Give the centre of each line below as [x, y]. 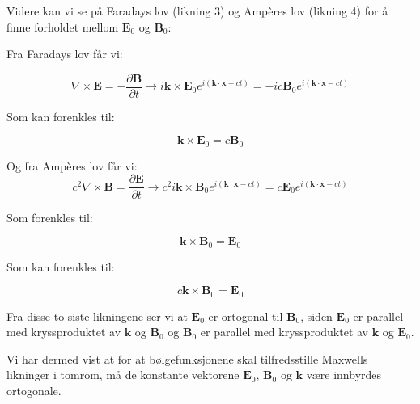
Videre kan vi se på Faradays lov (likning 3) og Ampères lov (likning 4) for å [197, 11]
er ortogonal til [246, 316]
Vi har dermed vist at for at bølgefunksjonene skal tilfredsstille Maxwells [187, 358]
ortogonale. [34, 391]
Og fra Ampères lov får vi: [72, 165]
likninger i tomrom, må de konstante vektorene [123, 375]
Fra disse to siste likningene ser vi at [97, 316]
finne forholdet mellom [63, 26]
